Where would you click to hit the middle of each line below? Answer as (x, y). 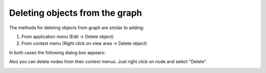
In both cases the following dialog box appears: (57, 52)
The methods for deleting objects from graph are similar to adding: (77, 28)
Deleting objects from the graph (76, 13)
